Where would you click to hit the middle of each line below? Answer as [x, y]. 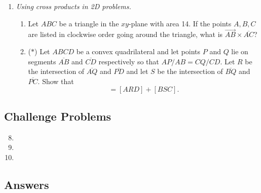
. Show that [56, 81]
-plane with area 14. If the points [180, 23]
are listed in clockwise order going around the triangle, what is [125, 34]
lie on [240, 51]
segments [42, 61]
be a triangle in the [89, 23]
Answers [27, 184]
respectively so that [129, 61]
